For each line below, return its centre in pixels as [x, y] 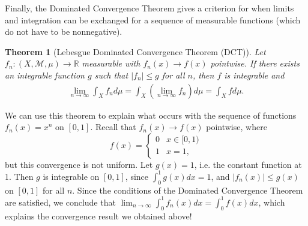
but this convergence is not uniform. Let [79, 164]
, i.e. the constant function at [248, 164]
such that [111, 75]
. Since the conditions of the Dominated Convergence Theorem [188, 190]
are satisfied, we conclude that [60, 202]
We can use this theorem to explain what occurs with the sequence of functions [151, 115]
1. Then [19, 176]
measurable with [111, 63]
